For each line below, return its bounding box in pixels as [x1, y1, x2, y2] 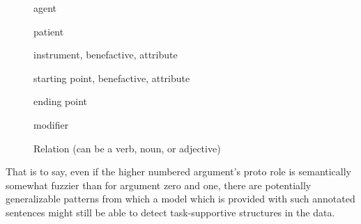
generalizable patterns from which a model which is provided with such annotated [6, 191, 355, 206]
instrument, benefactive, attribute [33, 47, 178, 62]
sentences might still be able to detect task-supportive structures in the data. [6, 205, 335, 219]
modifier [33, 117, 69, 131]
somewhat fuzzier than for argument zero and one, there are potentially [6, 177, 312, 192]
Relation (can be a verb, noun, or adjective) [33, 141, 221, 155]
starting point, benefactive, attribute [33, 70, 190, 85]
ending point [33, 94, 88, 109]
